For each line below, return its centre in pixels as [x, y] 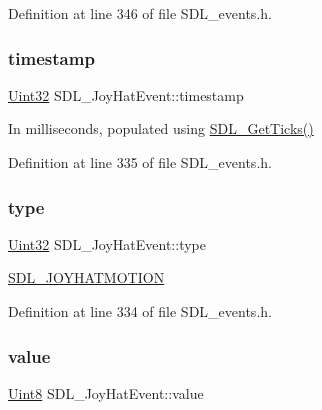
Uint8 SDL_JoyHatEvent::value [106, 392]
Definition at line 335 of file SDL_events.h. [140, 162]
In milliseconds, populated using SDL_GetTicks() [161, 128]
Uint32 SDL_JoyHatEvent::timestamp [126, 94]
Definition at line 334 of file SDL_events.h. [140, 311]
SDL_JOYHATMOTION [86, 277]
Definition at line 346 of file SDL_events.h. [140, 13]
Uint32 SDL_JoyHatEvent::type [107, 243]
